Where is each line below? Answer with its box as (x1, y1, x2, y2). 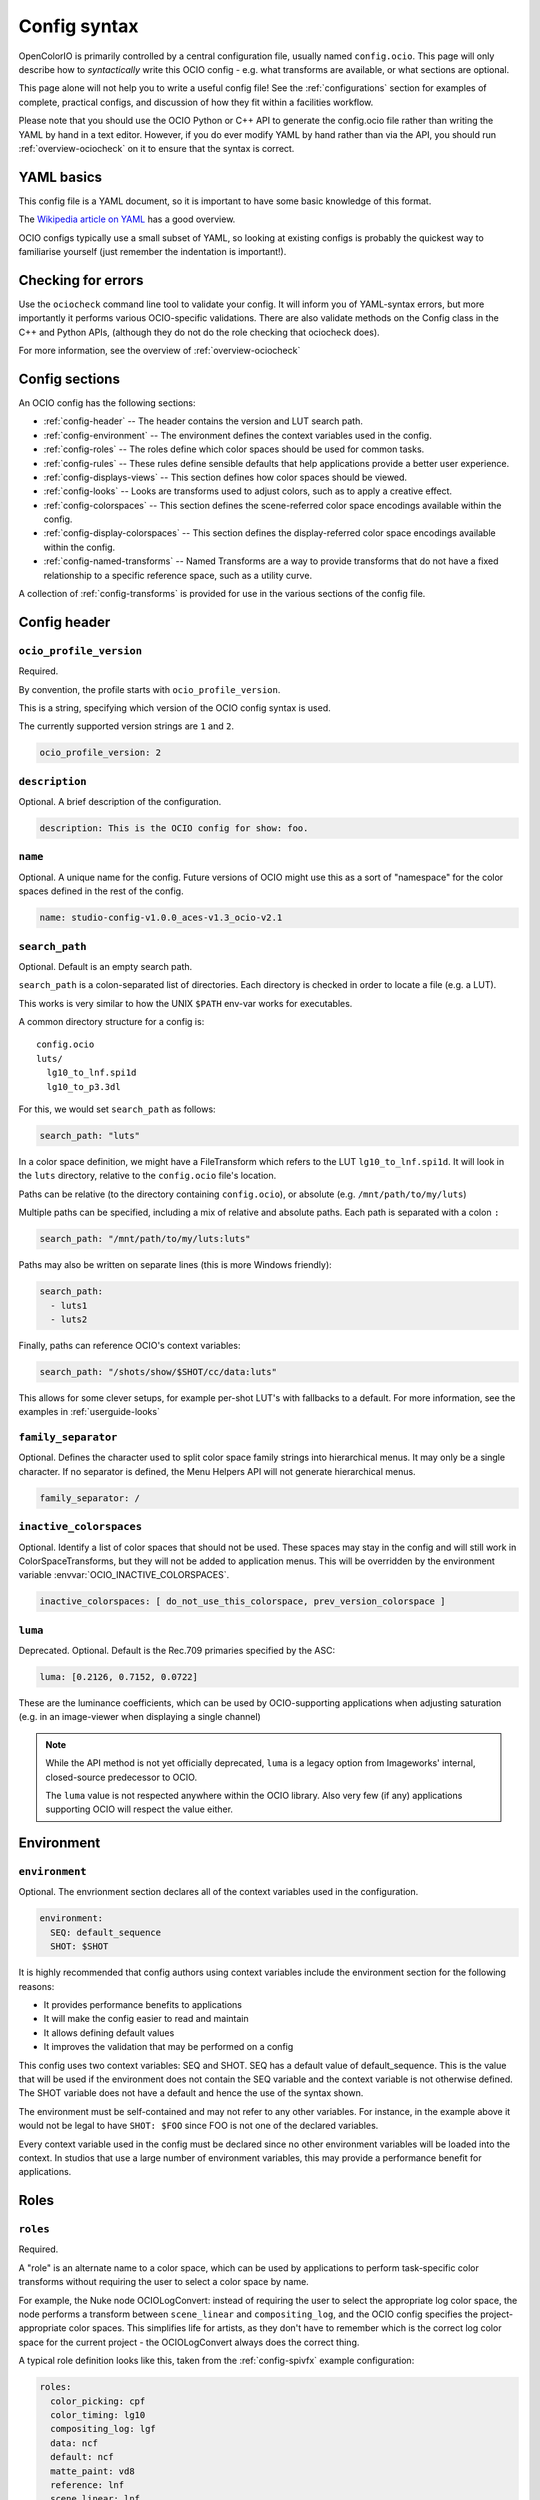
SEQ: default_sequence (50, 1926, 162, 1938)
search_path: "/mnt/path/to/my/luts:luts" (39, 1233, 251, 1245)
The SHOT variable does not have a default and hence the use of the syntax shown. (18, 2087, 364, 2099)
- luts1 (50, 1300, 88, 1311)
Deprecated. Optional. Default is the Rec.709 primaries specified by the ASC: (18, 1645, 335, 1656)
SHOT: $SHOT (50, 1941, 109, 1952)
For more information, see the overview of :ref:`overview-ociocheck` (18, 345, 301, 357)
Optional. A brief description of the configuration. (18, 796, 222, 808)
